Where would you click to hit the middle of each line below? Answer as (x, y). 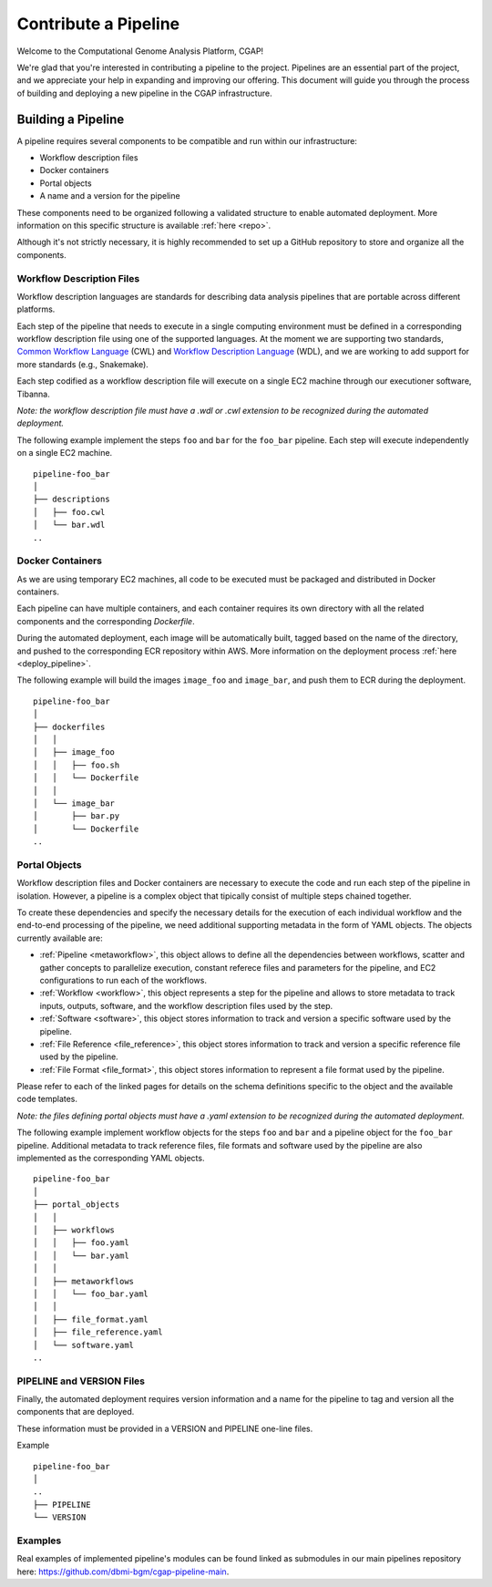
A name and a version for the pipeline (110, 196)
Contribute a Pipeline (98, 24)
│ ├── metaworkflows (84, 1281)
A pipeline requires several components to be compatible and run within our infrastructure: (187, 140)
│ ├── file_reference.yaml (98, 1332)
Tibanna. (33, 394)
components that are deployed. (76, 1412)
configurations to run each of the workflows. (123, 980)
